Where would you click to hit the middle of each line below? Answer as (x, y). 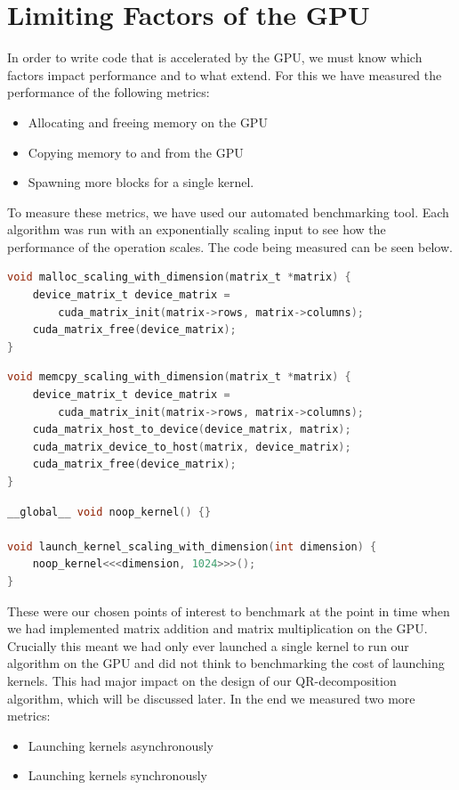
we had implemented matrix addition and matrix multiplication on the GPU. (217, 628)
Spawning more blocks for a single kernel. (141, 182)
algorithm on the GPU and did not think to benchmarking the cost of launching (226, 663)
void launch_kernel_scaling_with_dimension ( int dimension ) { (192, 546)
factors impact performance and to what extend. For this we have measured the (225, 74)
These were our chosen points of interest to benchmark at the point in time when (229, 611)
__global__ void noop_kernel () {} (109, 512)
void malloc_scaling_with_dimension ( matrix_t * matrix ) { (179, 277)
